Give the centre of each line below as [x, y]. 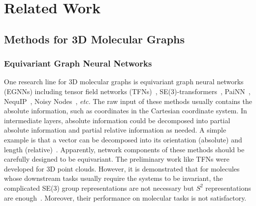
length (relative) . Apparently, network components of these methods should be [124, 149]
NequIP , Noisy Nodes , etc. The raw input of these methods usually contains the [128, 101]
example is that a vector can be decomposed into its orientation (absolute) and [123, 139]
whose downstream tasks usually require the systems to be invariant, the [113, 178]
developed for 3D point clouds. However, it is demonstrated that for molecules [122, 168]
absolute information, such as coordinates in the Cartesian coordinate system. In [126, 111]
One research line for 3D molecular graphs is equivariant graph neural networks [124, 82]
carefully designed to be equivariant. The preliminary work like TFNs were [117, 159]
